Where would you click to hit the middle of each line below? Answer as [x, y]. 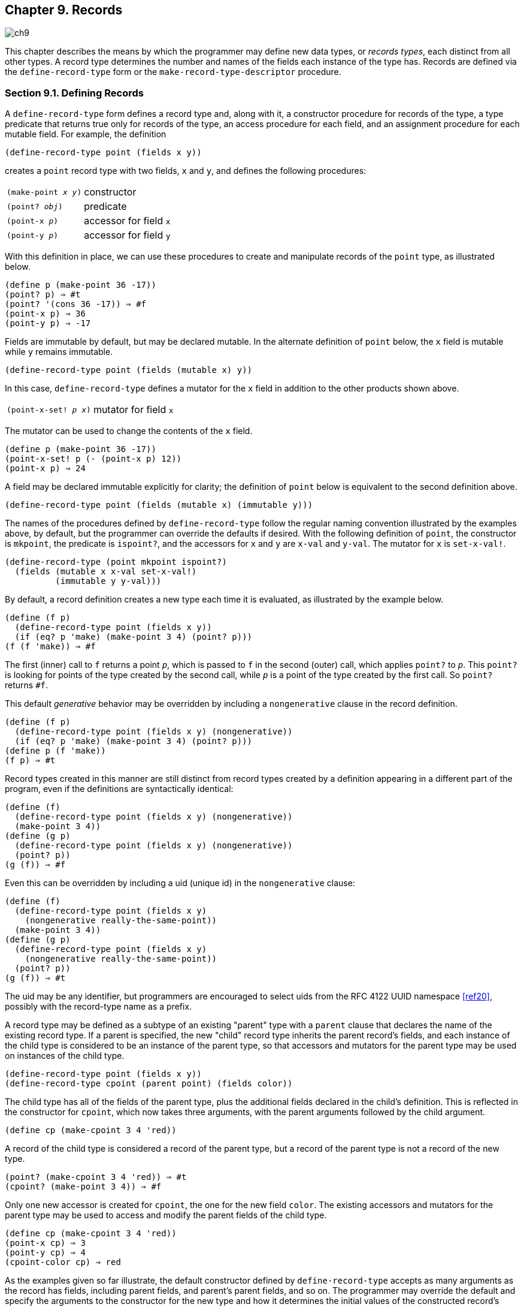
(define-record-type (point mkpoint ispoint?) [116, 562]
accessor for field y [127, 235]
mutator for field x [133, 410]
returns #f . [27, 685]
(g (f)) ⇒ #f [35, 865]
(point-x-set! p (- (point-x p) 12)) [93, 459]
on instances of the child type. [65, 1056]
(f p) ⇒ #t [30, 761]
